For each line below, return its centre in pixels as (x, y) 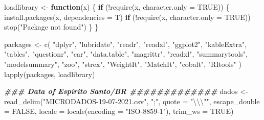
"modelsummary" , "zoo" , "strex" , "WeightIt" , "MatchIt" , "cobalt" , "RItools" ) (123, 64)
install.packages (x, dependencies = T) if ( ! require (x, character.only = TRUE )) (127, 17)
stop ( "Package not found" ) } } (51, 27)
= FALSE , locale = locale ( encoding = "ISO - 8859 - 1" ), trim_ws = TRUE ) (119, 111)
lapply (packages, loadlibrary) (50, 74)
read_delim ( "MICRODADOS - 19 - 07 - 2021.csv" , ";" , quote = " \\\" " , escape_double (132, 101)
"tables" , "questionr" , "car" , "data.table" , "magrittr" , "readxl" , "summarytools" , (126, 54)
